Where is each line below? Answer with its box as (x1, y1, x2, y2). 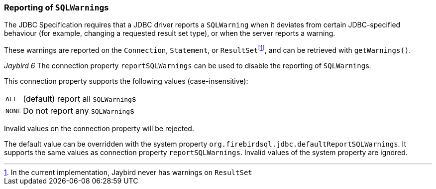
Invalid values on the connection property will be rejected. (4, 124, 194, 133)
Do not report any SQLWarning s (23, 106, 134, 116)
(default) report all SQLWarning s (23, 94, 136, 104)
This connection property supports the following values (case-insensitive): (4, 77, 248, 86)
